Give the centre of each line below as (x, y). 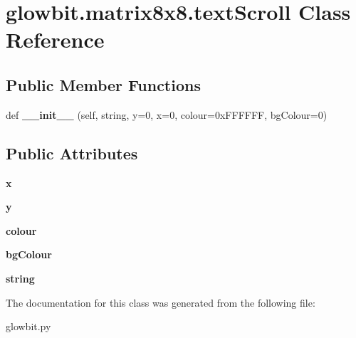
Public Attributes (72, 153)
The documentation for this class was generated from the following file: (161, 302)
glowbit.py (28, 326)
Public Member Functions (103, 84)
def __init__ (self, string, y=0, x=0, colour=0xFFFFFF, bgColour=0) (167, 114)
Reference (55, 39)
